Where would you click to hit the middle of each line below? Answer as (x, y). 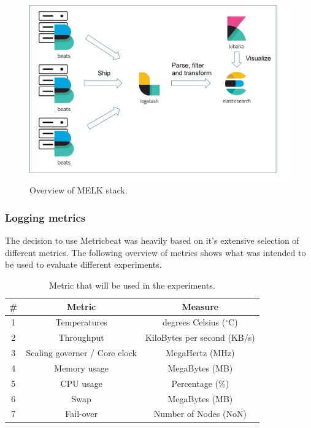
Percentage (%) (200, 383)
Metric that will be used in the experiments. (132, 285)
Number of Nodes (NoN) (200, 414)
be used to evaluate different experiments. (83, 264)
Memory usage (82, 368)
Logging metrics (45, 217)
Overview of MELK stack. (79, 190)
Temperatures (81, 322)
